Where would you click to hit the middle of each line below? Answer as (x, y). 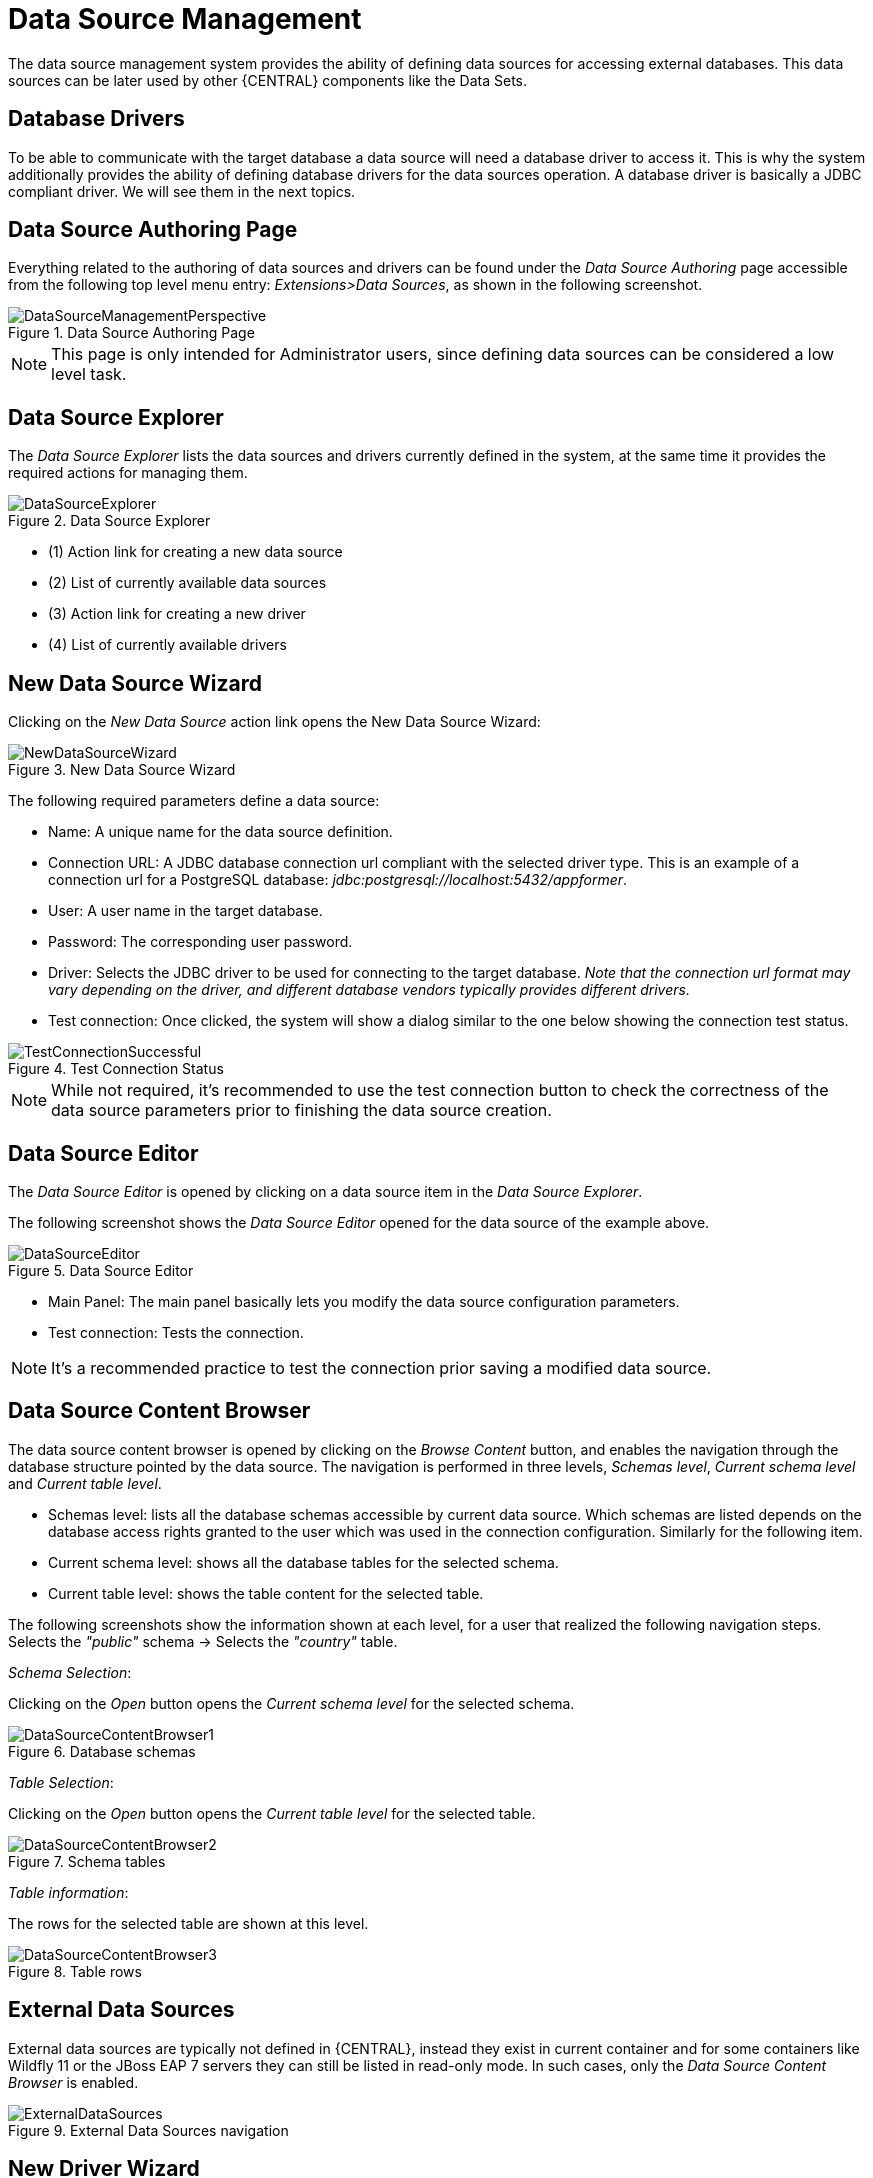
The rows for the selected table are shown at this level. (188, 1923)
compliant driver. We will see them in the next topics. (182, 191)
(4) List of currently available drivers (167, 645)
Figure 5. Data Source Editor (101, 1270)
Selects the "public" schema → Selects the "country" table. (203, 1641)
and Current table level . (85, 1483)
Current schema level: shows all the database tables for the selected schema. (303, 1562)
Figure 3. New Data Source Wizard (122, 770)
